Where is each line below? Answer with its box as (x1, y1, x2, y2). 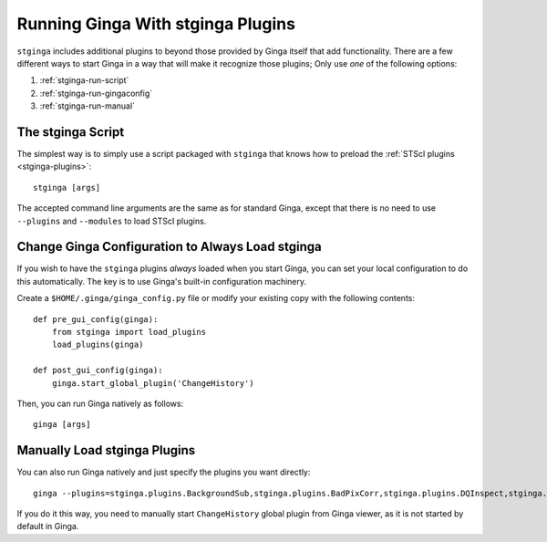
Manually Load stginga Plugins (16, 443, 196, 458)
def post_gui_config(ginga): (33, 365, 163, 376)
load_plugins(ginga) (51, 339, 144, 350)
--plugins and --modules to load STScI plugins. (16, 215, 207, 226)
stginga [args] (33, 182, 101, 193)
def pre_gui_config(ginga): (33, 314, 159, 324)
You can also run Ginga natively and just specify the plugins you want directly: (16, 466, 311, 478)
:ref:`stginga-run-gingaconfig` (39, 88, 153, 99)
